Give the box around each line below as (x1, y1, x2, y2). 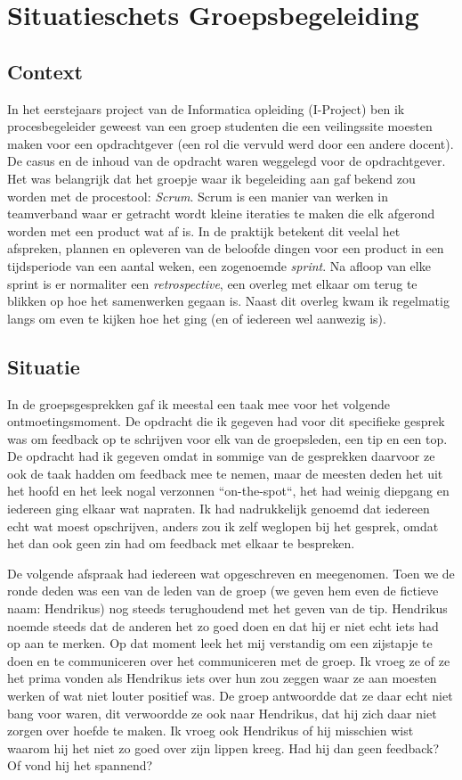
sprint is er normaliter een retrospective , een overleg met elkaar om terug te (7, 274, 417, 292)
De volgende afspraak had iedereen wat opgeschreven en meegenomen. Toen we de (7, 563, 455, 582)
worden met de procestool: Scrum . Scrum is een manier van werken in (7, 186, 389, 205)
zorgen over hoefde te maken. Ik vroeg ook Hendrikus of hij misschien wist (7, 721, 414, 740)
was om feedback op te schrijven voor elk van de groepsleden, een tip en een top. (7, 429, 448, 447)
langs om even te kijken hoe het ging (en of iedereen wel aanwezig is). (7, 308, 386, 327)
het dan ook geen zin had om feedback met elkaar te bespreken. (7, 534, 355, 553)
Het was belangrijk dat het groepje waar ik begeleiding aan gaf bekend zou (7, 168, 416, 187)
